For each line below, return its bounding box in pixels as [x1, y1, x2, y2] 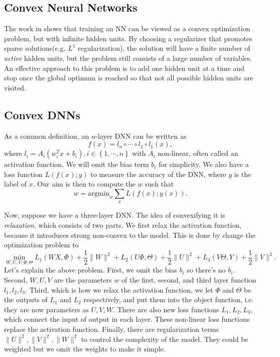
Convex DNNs [4, 107, 81, 122]
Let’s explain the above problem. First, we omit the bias [4, 264, 177, 275]
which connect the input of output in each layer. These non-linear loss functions [4, 314, 250, 324]
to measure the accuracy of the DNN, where [90, 168, 226, 179]
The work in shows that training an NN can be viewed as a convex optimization [4, 23, 250, 34]
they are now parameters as [4, 304, 89, 314]
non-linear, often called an [158, 148, 238, 158]
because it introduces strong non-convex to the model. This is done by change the [4, 229, 255, 240]
